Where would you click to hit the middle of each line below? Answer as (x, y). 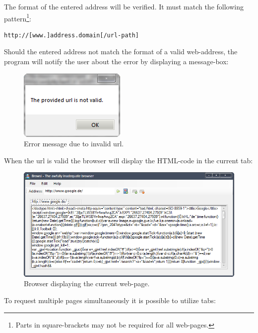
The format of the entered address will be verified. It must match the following (124, 6)
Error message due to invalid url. (74, 144)
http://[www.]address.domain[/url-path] (72, 35)
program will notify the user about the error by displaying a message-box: (116, 61)
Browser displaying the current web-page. (87, 283)
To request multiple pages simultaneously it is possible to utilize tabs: (110, 300)
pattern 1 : (18, 17)
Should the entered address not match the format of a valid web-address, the (121, 52)
